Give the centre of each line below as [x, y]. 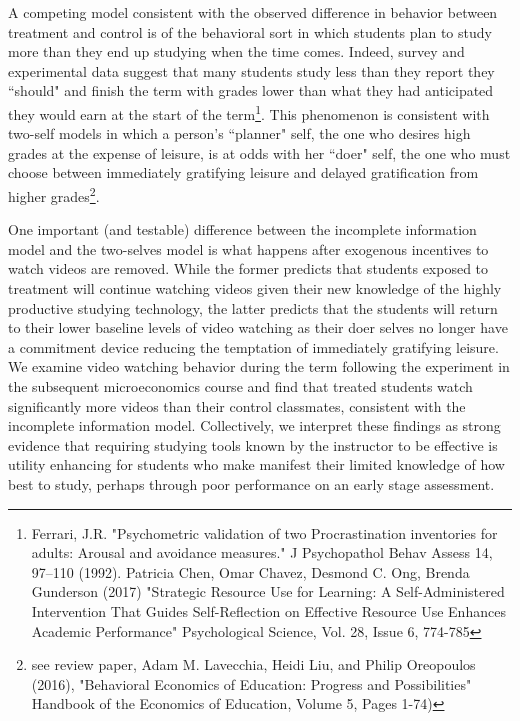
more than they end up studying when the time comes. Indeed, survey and [236, 51]
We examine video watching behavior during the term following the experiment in [259, 366]
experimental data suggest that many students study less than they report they [251, 70]
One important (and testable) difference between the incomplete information [242, 229]
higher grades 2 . [54, 194]
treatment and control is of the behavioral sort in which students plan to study [250, 31]
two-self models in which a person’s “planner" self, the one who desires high [239, 133]
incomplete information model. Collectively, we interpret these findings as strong [254, 425]
